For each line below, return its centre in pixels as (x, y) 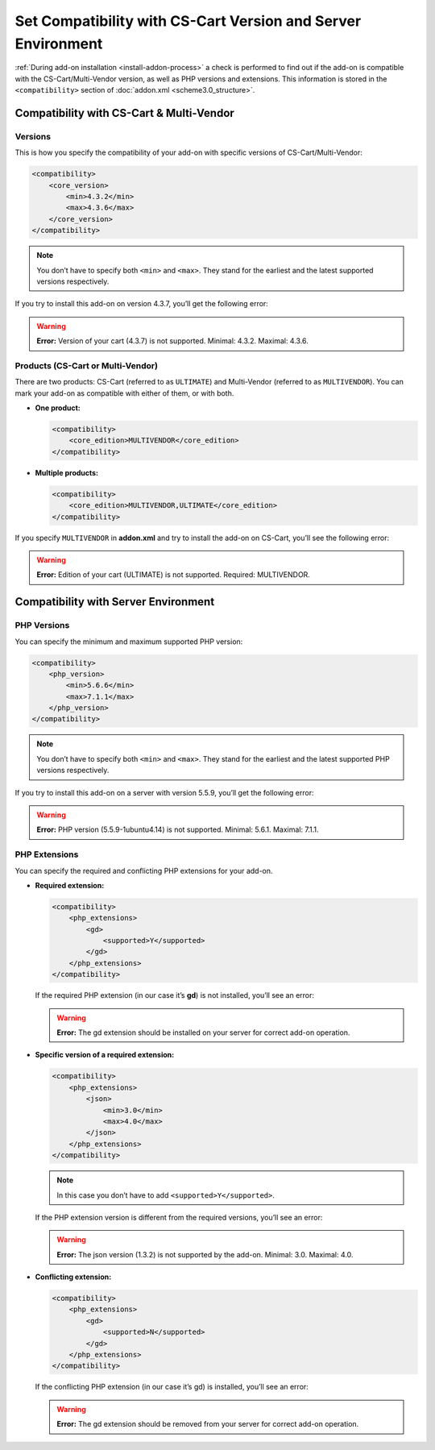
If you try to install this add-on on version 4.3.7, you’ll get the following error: (142, 304)
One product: (58, 408)
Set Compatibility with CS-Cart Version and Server (188, 21)
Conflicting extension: (73, 1277)
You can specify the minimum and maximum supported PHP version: (129, 642)
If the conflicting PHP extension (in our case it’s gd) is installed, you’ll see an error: (172, 1387)
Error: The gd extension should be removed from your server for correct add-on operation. (208, 1424)
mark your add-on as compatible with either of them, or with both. (124, 393)
